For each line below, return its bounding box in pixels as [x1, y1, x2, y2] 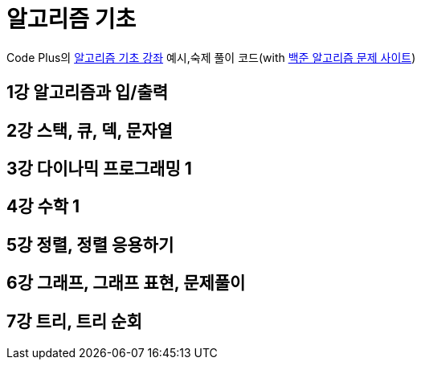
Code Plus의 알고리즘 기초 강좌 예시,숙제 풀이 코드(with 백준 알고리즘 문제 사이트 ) [6, 50, 416, 64]
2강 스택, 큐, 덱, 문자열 [6, 120, 173, 141]
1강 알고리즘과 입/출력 [6, 82, 169, 103]
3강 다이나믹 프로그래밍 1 [6, 158, 192, 179]
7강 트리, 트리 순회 [6, 310, 142, 331]
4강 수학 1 [6, 196, 80, 217]
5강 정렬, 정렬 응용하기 [6, 234, 174, 255]
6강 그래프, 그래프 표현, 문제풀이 [6, 273, 246, 294]
